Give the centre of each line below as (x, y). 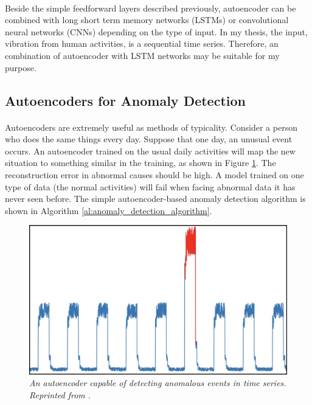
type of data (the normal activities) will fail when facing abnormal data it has (150, 186)
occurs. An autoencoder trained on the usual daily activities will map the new (150, 151)
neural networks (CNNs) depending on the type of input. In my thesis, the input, (156, 31)
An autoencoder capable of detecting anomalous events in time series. (158, 383)
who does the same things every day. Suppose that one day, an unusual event (149, 139)
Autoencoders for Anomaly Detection (125, 100)
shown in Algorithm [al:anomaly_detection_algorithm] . (109, 210)
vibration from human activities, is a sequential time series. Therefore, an (142, 43)
